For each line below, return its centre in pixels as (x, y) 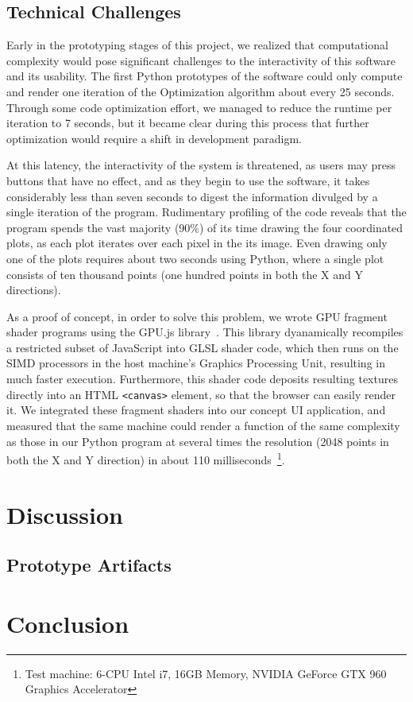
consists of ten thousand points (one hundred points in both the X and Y (185, 274)
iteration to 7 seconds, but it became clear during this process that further (188, 123)
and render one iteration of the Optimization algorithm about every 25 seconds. (201, 91)
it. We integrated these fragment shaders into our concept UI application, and (196, 410)
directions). (34, 290)
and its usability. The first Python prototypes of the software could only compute (205, 76)
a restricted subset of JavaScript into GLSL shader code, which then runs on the (203, 347)
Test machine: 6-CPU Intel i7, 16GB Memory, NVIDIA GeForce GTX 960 (206, 673)
